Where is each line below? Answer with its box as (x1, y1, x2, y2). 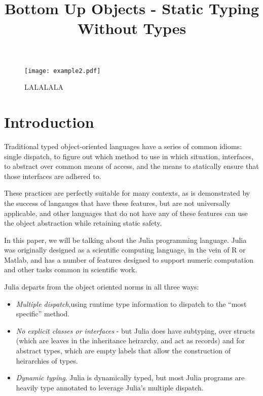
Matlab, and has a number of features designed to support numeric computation (4, 254, 254, 265)
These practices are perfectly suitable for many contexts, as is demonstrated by (4, 188, 250, 198)
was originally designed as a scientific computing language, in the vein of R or (4, 244, 246, 255)
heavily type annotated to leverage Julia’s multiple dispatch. (16, 382, 204, 392)
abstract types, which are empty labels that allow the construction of (16, 345, 231, 356)
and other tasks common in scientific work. (4, 264, 137, 275)
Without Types (77, 18, 186, 39)
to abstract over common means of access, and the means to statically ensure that (4, 161, 259, 171)
